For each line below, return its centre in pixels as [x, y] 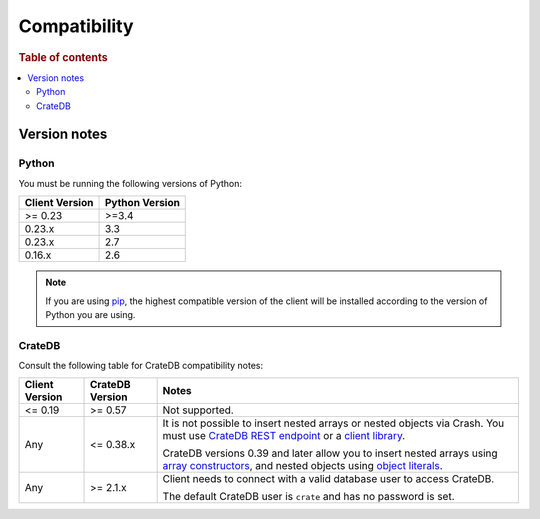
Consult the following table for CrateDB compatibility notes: [141, 366]
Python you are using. [90, 314]
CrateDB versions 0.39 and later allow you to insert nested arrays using [330, 453]
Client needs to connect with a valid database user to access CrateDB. [328, 479]
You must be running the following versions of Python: [130, 183]
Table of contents [63, 57]
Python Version [142, 203]
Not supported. [198, 410]
